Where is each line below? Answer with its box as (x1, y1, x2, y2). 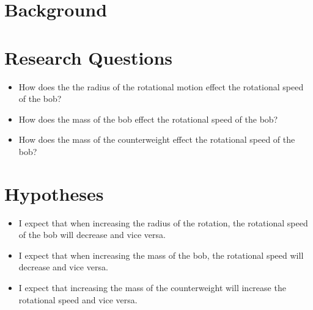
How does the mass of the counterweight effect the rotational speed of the (18, 133, 295, 146)
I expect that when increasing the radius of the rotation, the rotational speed (18, 216, 308, 229)
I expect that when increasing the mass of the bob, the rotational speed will (18, 248, 304, 261)
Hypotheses (4, 181, 104, 206)
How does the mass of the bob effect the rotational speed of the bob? (18, 112, 278, 125)
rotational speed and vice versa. (18, 293, 138, 306)
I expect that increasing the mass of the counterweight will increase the (18, 281, 286, 294)
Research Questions (4, 45, 173, 70)
